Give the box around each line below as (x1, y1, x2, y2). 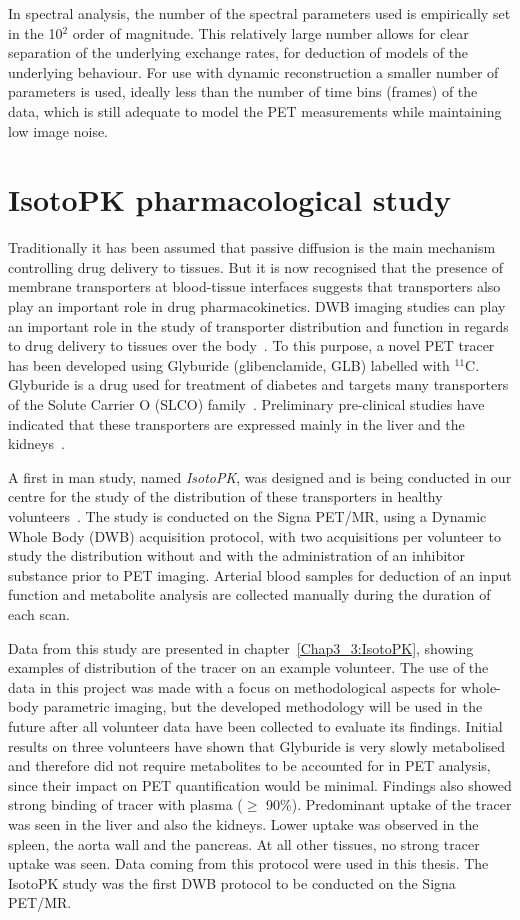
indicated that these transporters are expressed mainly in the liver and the (8, 413, 465, 434)
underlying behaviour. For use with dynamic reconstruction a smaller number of (8, 61, 499, 82)
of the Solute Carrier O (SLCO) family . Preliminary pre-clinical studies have (8, 394, 485, 415)
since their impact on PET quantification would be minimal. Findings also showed (8, 774, 512, 795)
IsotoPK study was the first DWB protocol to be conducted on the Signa (8, 872, 456, 893)
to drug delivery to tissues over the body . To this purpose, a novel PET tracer (8, 335, 495, 356)
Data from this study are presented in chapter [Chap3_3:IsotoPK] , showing (8, 637, 474, 658)
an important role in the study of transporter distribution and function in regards (8, 315, 509, 336)
